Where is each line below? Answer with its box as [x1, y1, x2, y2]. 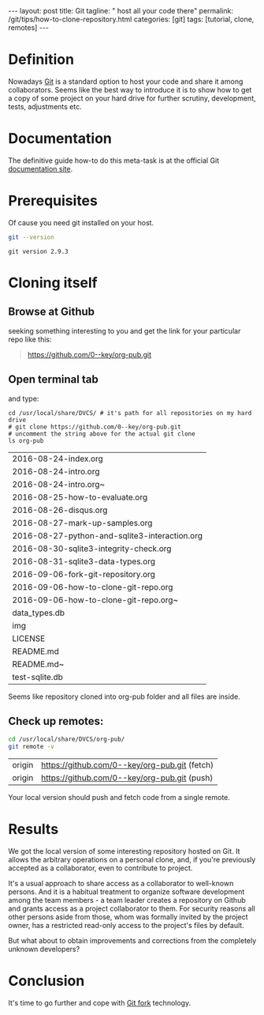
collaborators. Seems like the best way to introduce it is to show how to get [8, 85, 252, 94]
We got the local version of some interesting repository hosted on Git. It [8, 847, 240, 855]
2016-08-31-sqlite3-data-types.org [12, 556, 156, 567]
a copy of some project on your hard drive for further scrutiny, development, [8, 93, 256, 103]
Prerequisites [8, 192, 99, 210]
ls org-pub [8, 436, 44, 444]
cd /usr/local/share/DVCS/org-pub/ [8, 735, 125, 744]
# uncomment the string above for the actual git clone [8, 429, 195, 438]
